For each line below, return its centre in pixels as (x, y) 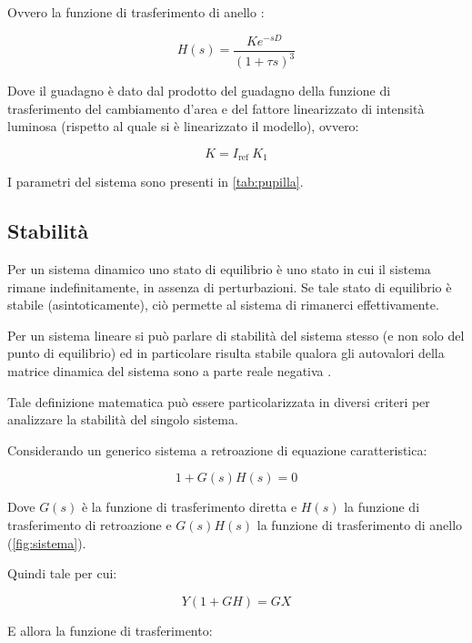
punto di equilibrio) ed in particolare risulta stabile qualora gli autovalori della (226, 353)
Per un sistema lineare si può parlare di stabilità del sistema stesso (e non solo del (236, 335)
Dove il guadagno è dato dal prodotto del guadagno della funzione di (199, 91)
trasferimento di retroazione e (90, 525)
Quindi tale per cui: (62, 573)
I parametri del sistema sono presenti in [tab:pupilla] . (156, 182)
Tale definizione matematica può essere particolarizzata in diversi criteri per (219, 401)
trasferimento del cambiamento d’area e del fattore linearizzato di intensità (216, 108)
